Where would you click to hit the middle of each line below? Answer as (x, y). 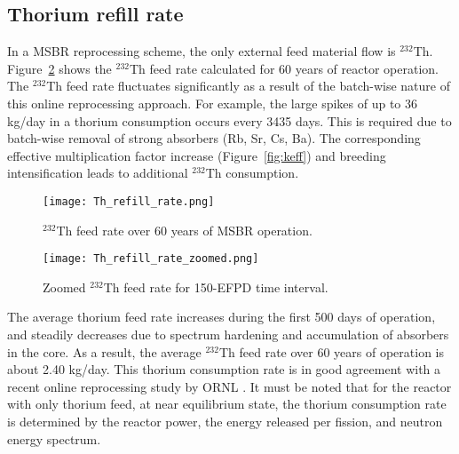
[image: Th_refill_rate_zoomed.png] (151, 259)
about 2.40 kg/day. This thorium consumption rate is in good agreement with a (224, 369)
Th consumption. (252, 173)
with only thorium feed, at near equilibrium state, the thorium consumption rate (227, 404)
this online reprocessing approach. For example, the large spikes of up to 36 (212, 103)
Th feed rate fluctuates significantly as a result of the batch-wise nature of (248, 86)
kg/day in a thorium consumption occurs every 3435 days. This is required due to (229, 120)
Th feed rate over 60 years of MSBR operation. (184, 230)
